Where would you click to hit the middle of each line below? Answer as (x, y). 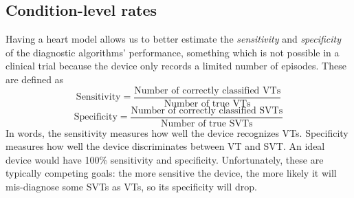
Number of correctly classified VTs (208, 90)
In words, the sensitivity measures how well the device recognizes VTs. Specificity (177, 132)
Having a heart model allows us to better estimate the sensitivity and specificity (174, 39)
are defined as (35, 79)
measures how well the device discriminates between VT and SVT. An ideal (165, 146)
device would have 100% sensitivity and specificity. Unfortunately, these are (165, 159)
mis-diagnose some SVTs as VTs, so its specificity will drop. (131, 187)
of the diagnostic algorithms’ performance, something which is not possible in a (173, 52)
